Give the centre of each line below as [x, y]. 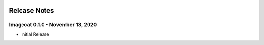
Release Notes [32, 10]
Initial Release [35, 34]
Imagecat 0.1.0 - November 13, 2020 [53, 25]
